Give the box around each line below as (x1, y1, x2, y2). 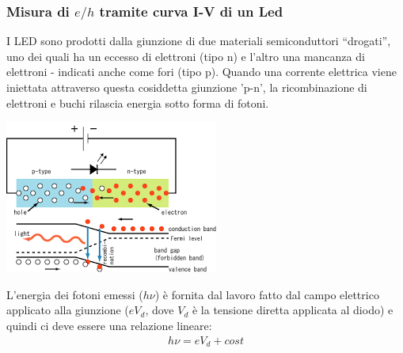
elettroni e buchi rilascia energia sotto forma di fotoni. (6, 94, 269, 111)
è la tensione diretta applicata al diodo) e (192, 302, 393, 318)
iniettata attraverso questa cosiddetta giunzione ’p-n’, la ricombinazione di (6, 79, 367, 96)
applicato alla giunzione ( (6, 302, 129, 318)
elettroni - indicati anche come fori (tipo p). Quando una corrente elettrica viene (6, 63, 397, 80)
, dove (145, 302, 174, 318)
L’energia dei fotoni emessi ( (6, 286, 143, 302)
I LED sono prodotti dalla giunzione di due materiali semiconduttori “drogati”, (6, 32, 391, 49)
